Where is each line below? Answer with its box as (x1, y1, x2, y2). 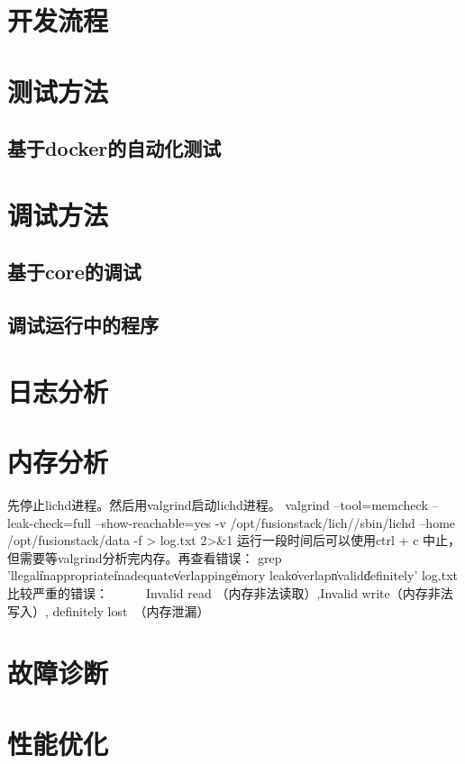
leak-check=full (7, 513, 91, 532)
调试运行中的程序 (7, 311, 159, 339)
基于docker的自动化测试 (7, 134, 222, 162)
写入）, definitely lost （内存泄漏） (7, 601, 210, 620)
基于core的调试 (7, 258, 141, 286)
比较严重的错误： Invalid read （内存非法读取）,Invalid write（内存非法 (7, 583, 453, 602)
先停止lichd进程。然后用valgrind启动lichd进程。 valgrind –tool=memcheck (7, 495, 428, 514)
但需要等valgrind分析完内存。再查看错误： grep (7, 548, 282, 567)
